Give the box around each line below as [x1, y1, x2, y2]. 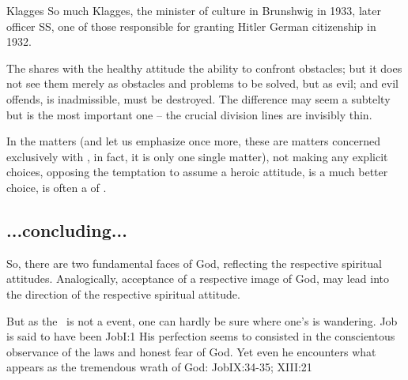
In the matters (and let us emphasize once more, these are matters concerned [6, 133, 380, 149]
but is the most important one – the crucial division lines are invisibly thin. [6, 106, 372, 122]
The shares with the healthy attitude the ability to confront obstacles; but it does [6, 59, 402, 76]
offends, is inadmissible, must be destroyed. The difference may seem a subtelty [6, 90, 391, 107]
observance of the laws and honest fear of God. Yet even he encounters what [6, 343, 376, 359]
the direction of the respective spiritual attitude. [6, 285, 240, 302]
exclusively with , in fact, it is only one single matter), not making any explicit [6, 148, 388, 164]
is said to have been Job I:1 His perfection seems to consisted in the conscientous [6, 328, 395, 344]
